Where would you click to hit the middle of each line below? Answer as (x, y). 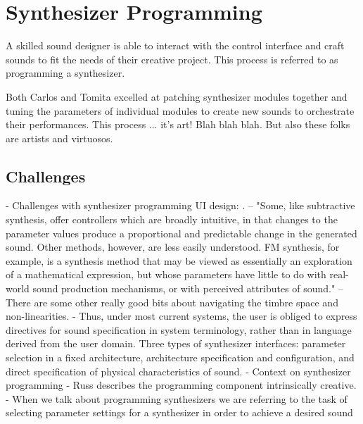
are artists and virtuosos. (59, 138)
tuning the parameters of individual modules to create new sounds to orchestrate (180, 110)
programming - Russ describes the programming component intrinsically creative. (181, 385)
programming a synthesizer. (65, 73)
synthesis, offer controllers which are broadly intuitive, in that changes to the (172, 219)
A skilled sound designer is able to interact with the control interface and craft (175, 45)
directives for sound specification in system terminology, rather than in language (179, 329)
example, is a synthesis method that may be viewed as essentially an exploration (179, 260)
